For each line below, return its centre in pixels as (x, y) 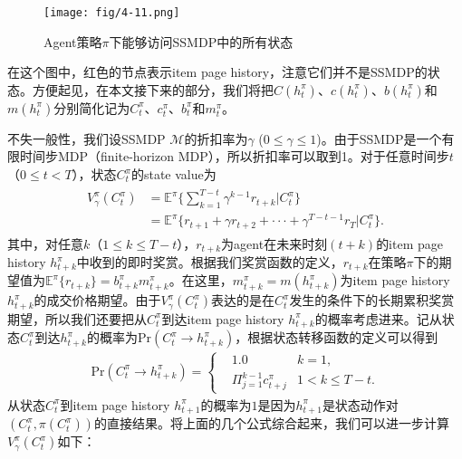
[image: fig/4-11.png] (112, 13)
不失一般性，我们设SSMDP (87, 138)
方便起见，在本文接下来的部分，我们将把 (153, 89)
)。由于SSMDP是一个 (379, 138)
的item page (410, 243)
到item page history (115, 404)
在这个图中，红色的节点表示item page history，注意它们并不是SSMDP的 (217, 72)
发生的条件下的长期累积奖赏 (372, 300)
